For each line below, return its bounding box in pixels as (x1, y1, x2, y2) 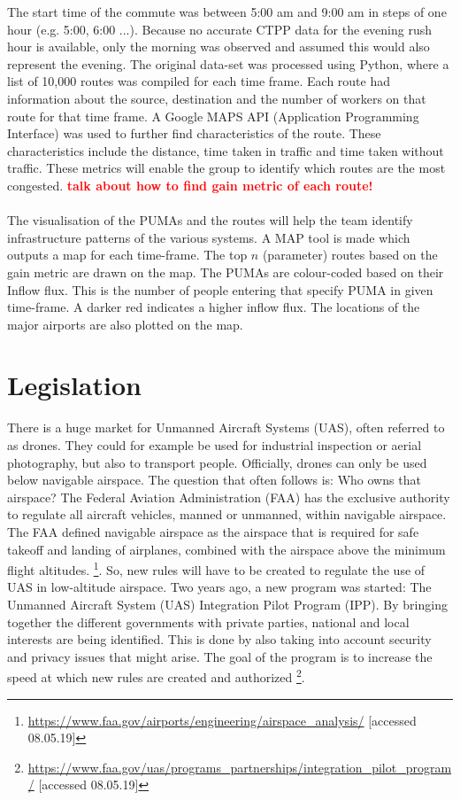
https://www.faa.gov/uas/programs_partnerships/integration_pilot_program (27, 757, 452, 776)
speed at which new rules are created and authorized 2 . (7, 665, 305, 687)
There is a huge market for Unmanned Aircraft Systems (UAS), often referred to (7, 418, 445, 437)
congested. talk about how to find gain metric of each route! (7, 175, 373, 194)
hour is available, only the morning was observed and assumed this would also (7, 37, 430, 56)
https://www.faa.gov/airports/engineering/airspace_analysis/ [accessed (27, 711, 417, 729)
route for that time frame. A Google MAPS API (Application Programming (7, 106, 419, 125)
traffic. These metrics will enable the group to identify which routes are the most (7, 159, 446, 177)
